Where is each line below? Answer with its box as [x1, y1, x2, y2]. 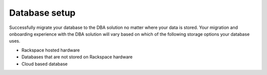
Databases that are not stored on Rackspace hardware [21, 54, 133, 60]
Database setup [9, 7, 76, 18]
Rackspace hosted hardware [21, 47, 80, 53]
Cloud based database [21, 61, 68, 67]
